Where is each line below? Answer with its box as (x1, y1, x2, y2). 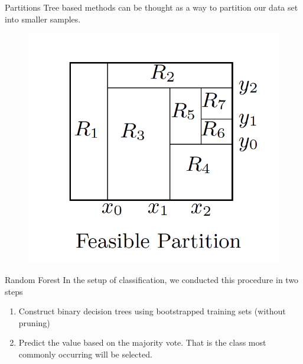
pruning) (18, 316, 50, 329)
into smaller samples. (5, 12, 81, 25)
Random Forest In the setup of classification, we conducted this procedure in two (5, 273, 299, 285)
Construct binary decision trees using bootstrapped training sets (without (18, 305, 286, 317)
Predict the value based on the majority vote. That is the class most (18, 336, 266, 349)
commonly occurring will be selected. (18, 347, 152, 360)
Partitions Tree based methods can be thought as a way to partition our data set (5, 1, 298, 13)
